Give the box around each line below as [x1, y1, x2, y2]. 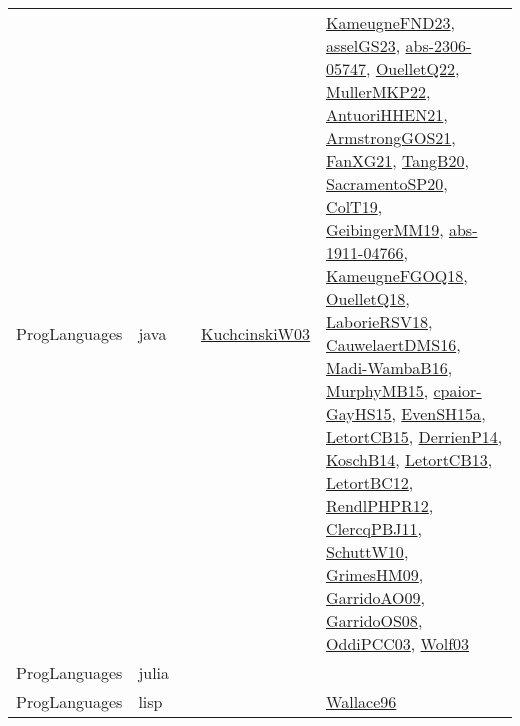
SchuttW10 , [326, 540, 409, 563]
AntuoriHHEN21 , [326, 103, 448, 126]
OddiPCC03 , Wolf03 [326, 632, 470, 655]
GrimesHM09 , [326, 563, 424, 586]
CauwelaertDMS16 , [326, 333, 461, 356]
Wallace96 [326, 690, 397, 713]
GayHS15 [326, 402, 392, 425]
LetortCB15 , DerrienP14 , [326, 425, 503, 448]
